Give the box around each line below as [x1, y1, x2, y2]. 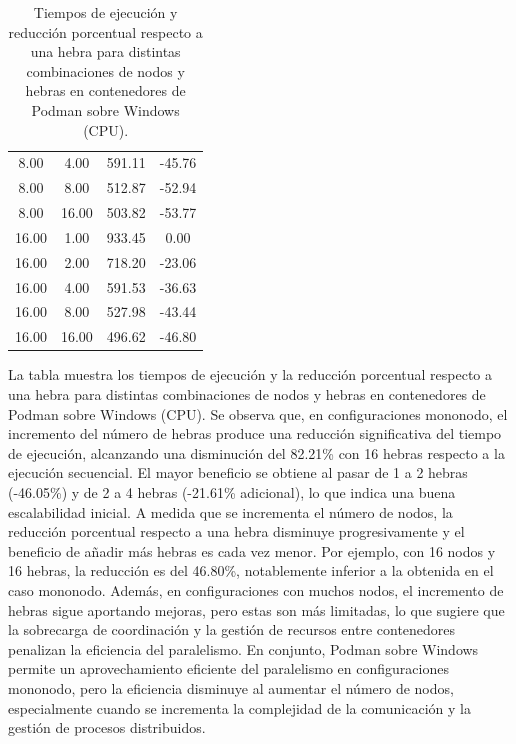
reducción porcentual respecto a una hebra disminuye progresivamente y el [8, 521, 465, 542]
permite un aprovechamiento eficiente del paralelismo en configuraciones [8, 658, 449, 679]
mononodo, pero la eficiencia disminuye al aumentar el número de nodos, [8, 677, 454, 698]
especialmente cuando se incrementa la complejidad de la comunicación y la [8, 697, 471, 718]
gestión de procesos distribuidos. [8, 717, 206, 738]
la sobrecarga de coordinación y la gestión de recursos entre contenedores [8, 619, 456, 640]
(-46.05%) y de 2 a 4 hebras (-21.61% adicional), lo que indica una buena [8, 481, 456, 502]
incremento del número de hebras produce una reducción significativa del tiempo [8, 423, 502, 444]
